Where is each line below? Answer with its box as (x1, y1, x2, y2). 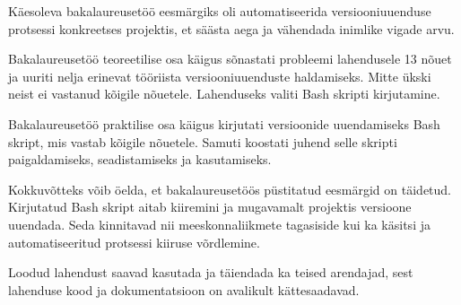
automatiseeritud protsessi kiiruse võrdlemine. (8, 232, 260, 251)
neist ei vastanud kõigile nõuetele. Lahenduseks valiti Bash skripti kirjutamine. (8, 84, 440, 103)
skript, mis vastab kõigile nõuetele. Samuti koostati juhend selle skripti (8, 132, 397, 151)
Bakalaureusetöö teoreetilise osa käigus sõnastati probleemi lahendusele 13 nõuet (8, 49, 452, 68)
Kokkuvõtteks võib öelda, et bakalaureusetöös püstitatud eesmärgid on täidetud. (8, 179, 452, 198)
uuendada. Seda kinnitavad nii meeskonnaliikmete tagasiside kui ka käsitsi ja (8, 214, 431, 233)
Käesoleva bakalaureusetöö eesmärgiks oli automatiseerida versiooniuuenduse (8, 2, 431, 20)
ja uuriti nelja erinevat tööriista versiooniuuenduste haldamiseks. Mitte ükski (8, 66, 431, 85)
